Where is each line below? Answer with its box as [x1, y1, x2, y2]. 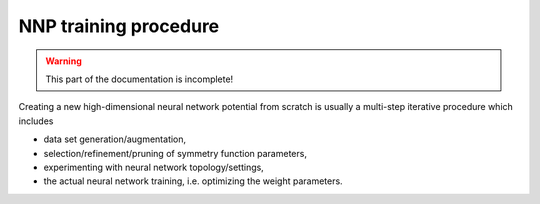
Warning [45, 55, 82, 67]
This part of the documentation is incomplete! [45, 73, 234, 85]
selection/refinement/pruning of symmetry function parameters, [43, 147, 307, 159]
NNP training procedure [18, 15, 220, 37]
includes [18, 115, 54, 127]
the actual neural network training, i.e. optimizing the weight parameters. [43, 175, 344, 187]
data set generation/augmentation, [43, 133, 187, 145]
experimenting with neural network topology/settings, [43, 161, 264, 173]
